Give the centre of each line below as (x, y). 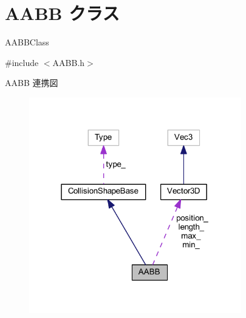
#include (22, 62)
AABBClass (27, 42)
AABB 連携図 (32, 83)
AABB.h (69, 62)
